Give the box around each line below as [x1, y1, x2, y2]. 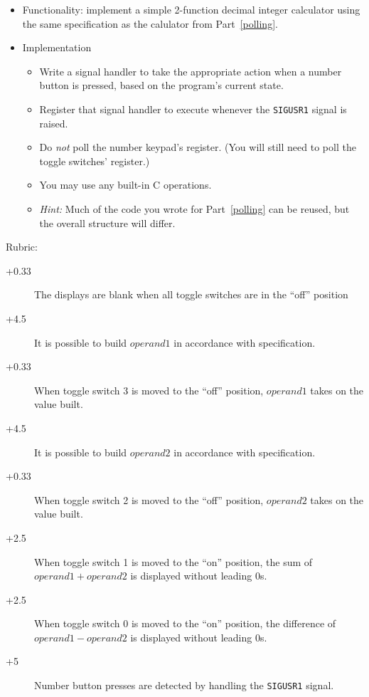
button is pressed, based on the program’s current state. [39, 78, 284, 93]
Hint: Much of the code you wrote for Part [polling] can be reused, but [39, 201, 350, 216]
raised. [39, 115, 68, 130]
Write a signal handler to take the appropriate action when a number [39, 63, 342, 78]
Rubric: [6, 239, 38, 254]
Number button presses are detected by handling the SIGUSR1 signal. [34, 678, 334, 693]
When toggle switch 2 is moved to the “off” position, [34, 492, 264, 507]
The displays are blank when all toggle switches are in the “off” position [34, 287, 348, 302]
